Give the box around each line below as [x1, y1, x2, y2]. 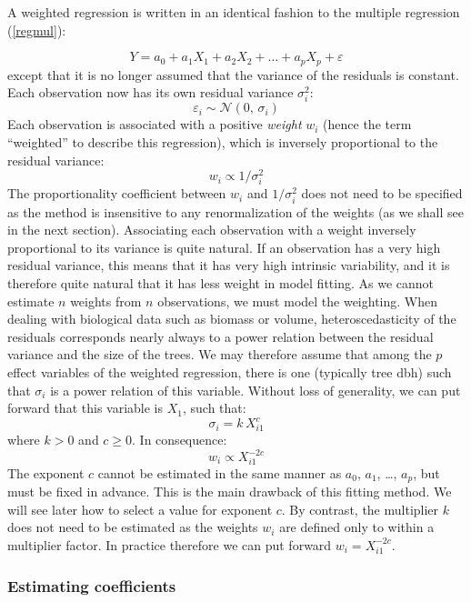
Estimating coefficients [7, 574, 176, 597]
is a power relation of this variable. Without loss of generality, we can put [50, 380, 461, 399]
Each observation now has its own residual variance [7, 83, 294, 102]
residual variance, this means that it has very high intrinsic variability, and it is [7, 256, 450, 275]
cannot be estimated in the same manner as [97, 463, 342, 482]
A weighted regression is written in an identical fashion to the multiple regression [7, 3, 460, 21]
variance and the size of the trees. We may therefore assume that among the [7, 345, 432, 364]
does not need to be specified [301, 184, 463, 203]
